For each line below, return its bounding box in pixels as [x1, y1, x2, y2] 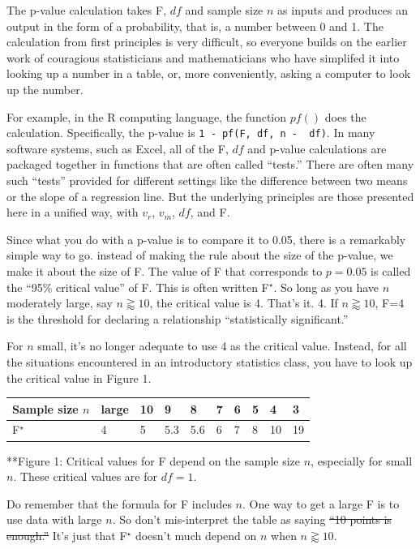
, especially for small [311, 452, 413, 469]
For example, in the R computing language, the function [6, 108, 287, 125]
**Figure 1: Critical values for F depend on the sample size [6, 452, 300, 469]
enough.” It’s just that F [6, 526, 127, 543]
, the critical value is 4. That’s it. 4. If [149, 294, 338, 311]
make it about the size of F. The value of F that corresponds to [6, 262, 323, 279]
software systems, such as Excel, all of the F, [6, 139, 229, 157]
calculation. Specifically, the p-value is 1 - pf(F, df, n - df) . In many [6, 124, 375, 141]
